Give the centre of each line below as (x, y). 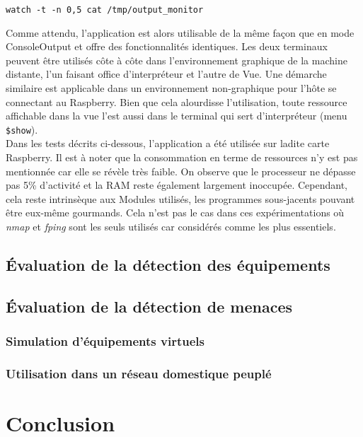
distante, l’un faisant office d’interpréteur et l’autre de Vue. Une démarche (166, 74)
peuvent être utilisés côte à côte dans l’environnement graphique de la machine (177, 60)
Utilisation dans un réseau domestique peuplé (139, 373)
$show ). (22, 129)
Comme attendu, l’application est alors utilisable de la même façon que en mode (180, 32)
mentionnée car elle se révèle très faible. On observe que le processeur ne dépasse (181, 171)
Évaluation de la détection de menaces (149, 306)
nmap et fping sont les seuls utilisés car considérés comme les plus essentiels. (171, 227)
